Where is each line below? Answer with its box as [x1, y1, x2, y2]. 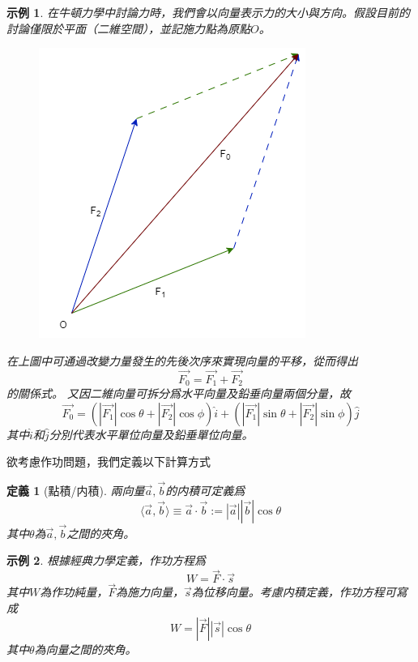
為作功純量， [40, 583, 109, 600]
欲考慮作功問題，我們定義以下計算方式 [6, 453, 211, 470]
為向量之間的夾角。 [34, 640, 137, 657]
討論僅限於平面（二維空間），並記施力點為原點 [6, 19, 250, 36]
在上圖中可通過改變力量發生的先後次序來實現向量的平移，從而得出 [6, 352, 358, 369]
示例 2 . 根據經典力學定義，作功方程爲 [6, 552, 206, 569]
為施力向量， [116, 583, 184, 600]
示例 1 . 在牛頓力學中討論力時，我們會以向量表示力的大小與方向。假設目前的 [6, 4, 410, 20]
